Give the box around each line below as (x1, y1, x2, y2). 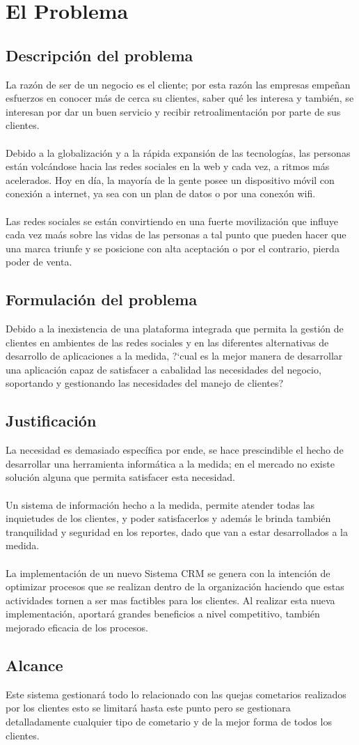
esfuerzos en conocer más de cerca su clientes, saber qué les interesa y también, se (6, 91, 354, 105)
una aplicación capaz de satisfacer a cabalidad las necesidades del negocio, (6, 362, 321, 376)
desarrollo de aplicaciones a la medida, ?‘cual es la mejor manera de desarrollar (6, 348, 343, 363)
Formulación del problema (6, 289, 198, 310)
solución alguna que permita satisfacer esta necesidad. (6, 470, 235, 484)
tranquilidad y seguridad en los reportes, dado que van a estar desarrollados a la (6, 524, 348, 539)
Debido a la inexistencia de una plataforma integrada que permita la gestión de (6, 321, 344, 336)
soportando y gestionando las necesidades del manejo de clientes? (6, 376, 284, 390)
